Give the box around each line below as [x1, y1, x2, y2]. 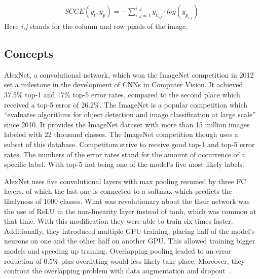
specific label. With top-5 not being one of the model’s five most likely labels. [4, 159, 244, 169]
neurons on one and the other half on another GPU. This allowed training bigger [4, 235, 255, 246]
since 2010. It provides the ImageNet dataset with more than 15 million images [4, 119, 250, 129]
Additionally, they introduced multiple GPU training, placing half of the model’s [4, 225, 255, 236]
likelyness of [4, 195, 42, 206]
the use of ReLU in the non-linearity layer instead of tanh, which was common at [4, 205, 256, 216]
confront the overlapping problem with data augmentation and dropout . [4, 265, 231, 276]
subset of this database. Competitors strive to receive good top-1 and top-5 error [4, 138, 255, 149]
